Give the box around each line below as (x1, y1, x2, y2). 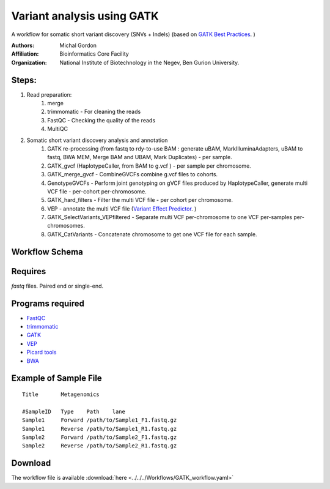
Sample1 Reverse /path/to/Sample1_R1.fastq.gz (22, 425, 177, 432)
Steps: (11, 75, 37, 85)
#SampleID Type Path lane (22, 408, 125, 415)
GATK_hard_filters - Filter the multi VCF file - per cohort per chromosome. (47, 196, 233, 204)
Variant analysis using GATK (11, 9, 159, 23)
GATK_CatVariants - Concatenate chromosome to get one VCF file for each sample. (47, 230, 257, 238)
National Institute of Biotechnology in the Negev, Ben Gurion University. (59, 59, 240, 66)
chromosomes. (47, 222, 85, 230)
